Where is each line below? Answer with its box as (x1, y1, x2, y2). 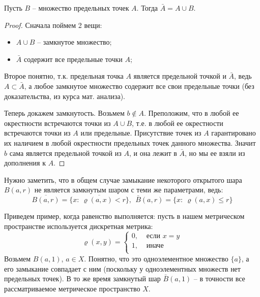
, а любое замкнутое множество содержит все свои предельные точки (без (24, 80, 254, 91)
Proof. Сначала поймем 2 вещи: (4, 19, 102, 30)
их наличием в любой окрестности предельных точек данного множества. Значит (4, 137, 256, 148)
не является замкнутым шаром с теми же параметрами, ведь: (34, 184, 223, 195)
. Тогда (136, 3, 158, 13)
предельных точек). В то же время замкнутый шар (4, 273, 161, 284)
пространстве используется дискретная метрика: (4, 220, 153, 231)
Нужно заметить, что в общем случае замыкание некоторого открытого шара (4, 174, 242, 185)
